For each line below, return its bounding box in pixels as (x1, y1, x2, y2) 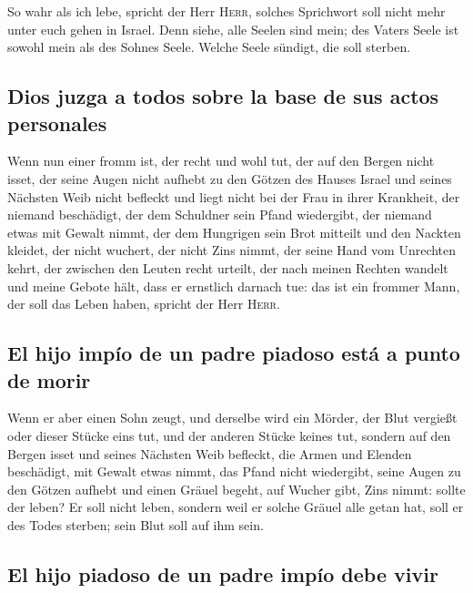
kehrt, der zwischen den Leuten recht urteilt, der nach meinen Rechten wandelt (7, 258, 448, 277)
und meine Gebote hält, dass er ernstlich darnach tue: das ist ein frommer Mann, (7, 276, 460, 295)
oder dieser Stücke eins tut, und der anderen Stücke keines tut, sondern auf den (7, 425, 451, 445)
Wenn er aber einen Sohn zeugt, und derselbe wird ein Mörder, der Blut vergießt (7, 408, 458, 427)
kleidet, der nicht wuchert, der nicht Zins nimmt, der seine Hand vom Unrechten (7, 240, 457, 260)
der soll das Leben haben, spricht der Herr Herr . (7, 294, 280, 313)
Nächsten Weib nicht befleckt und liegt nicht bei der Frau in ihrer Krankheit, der (7, 187, 460, 206)
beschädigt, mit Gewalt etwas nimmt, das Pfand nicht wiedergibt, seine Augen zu (7, 462, 461, 481)
